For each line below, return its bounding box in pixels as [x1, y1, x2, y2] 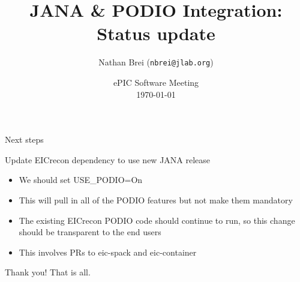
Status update [97, 21, 215, 46]
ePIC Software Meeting [113, 76, 199, 88]
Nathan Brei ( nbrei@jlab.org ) [98, 56, 214, 68]
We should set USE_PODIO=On [19, 173, 143, 186]
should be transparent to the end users [19, 226, 161, 238]
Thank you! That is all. [5, 266, 91, 278]
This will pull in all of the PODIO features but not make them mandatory [19, 193, 293, 206]
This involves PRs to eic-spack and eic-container [19, 245, 197, 258]
